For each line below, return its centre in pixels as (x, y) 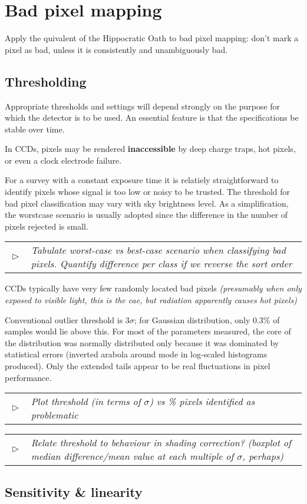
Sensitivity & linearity (74, 491)
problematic (55, 415)
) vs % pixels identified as (202, 402)
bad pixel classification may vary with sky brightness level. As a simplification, (147, 203)
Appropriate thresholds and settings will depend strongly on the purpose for (143, 106)
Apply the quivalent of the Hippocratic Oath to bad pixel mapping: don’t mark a (152, 38)
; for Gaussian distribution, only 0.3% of (207, 319)
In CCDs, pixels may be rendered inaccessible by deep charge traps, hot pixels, (150, 149)
